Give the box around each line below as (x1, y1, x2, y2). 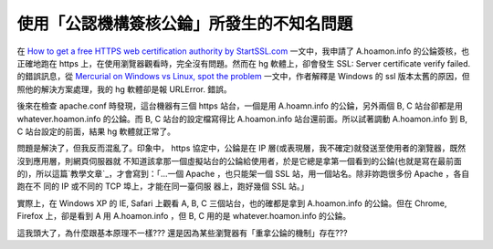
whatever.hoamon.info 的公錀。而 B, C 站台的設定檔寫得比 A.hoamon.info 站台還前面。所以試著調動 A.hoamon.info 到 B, (16, 113, 467, 124)
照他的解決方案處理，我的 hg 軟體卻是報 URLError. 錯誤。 (16, 83, 232, 95)
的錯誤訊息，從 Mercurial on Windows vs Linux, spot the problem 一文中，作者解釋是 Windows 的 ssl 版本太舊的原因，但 (16, 71, 470, 82)
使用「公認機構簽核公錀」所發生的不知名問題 (16, 14, 353, 34)
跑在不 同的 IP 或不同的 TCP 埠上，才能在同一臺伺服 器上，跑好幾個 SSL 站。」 (16, 181, 309, 192)
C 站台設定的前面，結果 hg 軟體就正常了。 (16, 126, 175, 137)
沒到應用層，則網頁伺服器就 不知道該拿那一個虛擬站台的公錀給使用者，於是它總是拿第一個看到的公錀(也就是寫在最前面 (16, 155, 463, 166)
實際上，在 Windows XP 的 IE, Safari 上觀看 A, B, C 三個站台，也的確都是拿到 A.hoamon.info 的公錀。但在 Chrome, (16, 197, 447, 209)
